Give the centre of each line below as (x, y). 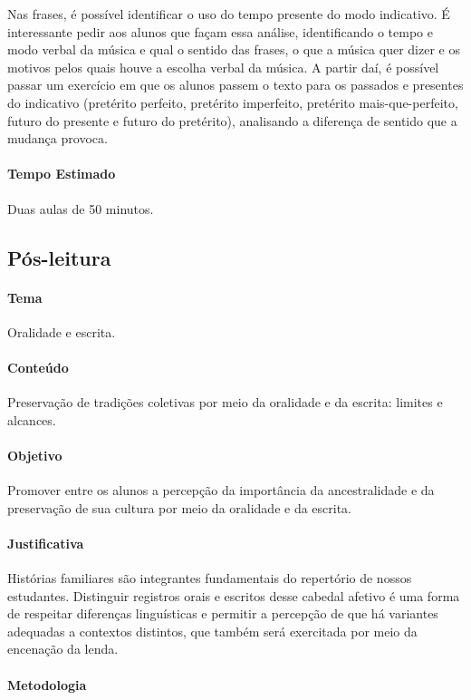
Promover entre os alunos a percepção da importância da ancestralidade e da (221, 490)
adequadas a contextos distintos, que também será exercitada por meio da (212, 631)
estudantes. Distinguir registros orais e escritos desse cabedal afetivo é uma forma (234, 595)
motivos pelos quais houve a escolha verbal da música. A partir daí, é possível (223, 67)
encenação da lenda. (63, 649)
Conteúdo (38, 367)
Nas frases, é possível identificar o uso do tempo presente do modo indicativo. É (229, 14)
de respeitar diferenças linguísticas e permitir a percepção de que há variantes (223, 613)
